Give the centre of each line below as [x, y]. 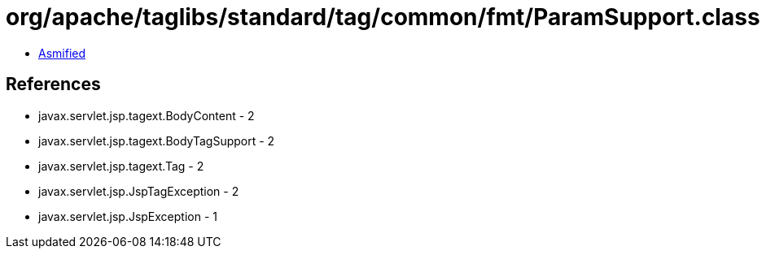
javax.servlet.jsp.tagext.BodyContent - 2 [147, 115]
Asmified [62, 53]
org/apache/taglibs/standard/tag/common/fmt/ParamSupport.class [383, 17]
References [53, 84]
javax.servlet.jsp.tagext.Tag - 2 [121, 166]
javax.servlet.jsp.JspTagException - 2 [139, 191]
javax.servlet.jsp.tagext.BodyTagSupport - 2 [157, 140]
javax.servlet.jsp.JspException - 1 [128, 216]
